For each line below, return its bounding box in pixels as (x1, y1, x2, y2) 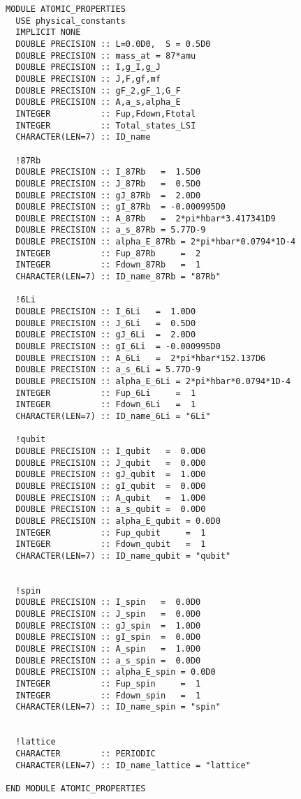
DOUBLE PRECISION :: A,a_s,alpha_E (15, 97, 181, 108)
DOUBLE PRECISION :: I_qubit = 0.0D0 (15, 446, 206, 456)
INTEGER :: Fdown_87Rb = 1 (15, 260, 201, 270)
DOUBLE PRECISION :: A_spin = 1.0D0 (15, 644, 201, 654)
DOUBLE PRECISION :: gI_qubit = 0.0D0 (15, 481, 206, 491)
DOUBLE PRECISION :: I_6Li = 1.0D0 (15, 307, 196, 317)
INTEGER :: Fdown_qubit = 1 (15, 539, 206, 550)
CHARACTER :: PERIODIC (15, 749, 156, 758)
